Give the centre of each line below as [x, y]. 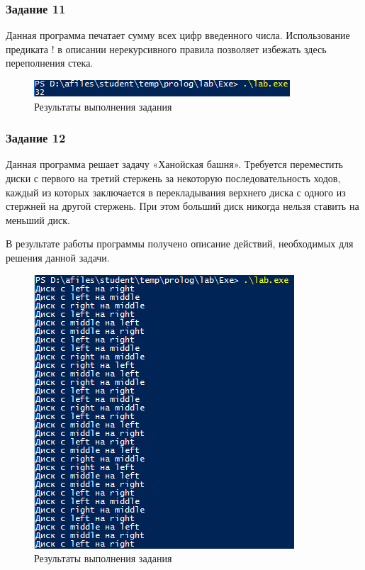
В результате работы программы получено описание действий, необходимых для [180, 244]
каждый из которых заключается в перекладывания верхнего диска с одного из [176, 192]
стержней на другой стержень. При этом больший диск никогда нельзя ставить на [182, 206]
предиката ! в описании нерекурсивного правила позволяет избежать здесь [166, 49]
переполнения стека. [50, 63]
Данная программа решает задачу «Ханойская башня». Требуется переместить [174, 164]
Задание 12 [36, 138]
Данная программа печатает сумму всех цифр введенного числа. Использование [178, 35]
